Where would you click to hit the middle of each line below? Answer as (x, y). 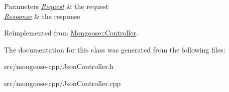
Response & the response (42, 16)
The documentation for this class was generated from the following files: (115, 49)
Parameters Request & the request (56, 6)
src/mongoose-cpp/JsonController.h (59, 66)
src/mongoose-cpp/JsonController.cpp (63, 83)
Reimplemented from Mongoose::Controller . (71, 33)
